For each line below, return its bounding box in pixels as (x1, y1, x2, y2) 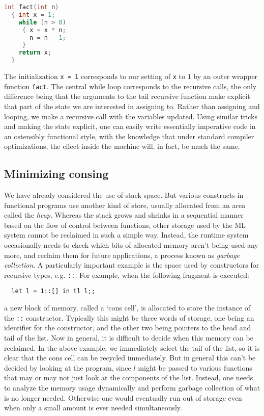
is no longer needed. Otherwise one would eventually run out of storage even (4, 392, 242, 403)
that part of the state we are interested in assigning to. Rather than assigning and (4, 100, 260, 111)
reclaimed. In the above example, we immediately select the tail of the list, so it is (4, 342, 260, 353)
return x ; (18, 49, 52, 57)
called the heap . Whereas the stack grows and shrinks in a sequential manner (4, 210, 244, 220)
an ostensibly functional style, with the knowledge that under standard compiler (4, 131, 254, 141)
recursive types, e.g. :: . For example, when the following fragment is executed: (4, 269, 249, 280)
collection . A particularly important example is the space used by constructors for (4, 259, 259, 270)
